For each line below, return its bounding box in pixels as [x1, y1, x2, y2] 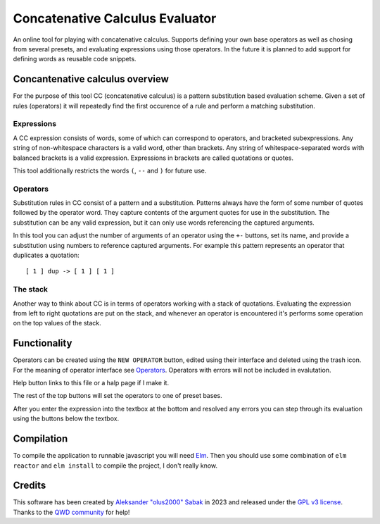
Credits [13, 480, 46, 492]
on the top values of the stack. [13, 319, 101, 327]
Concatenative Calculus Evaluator [13, 11, 217, 26]
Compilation [13, 433, 68, 445]
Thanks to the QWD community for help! [13, 508, 130, 516]
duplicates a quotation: [13, 251, 80, 260]
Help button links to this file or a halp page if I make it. [13, 379, 169, 387]
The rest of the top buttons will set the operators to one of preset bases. [13, 392, 222, 400]
